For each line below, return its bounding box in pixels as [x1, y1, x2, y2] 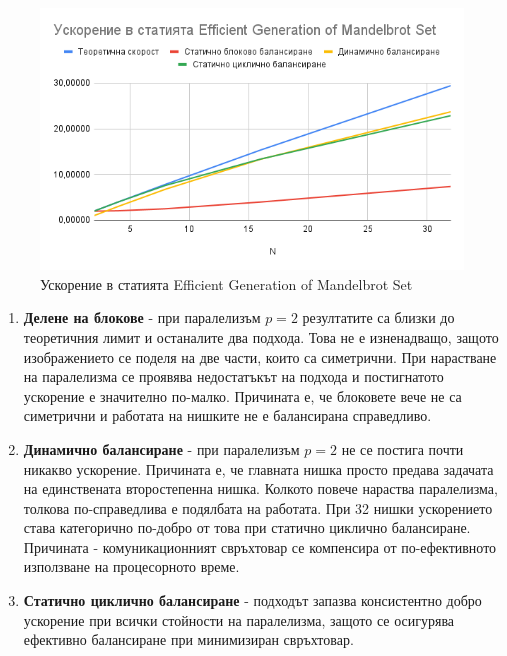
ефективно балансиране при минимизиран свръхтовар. [23, 629, 354, 650]
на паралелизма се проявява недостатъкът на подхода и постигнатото [23, 366, 444, 387]
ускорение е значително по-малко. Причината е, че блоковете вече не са [23, 385, 462, 406]
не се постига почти [341, 438, 464, 459]
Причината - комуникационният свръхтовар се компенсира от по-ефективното [23, 536, 497, 557]
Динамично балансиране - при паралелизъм [23, 438, 300, 459]
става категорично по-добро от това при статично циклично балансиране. [23, 517, 471, 538]
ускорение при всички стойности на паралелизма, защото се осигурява [23, 609, 455, 630]
